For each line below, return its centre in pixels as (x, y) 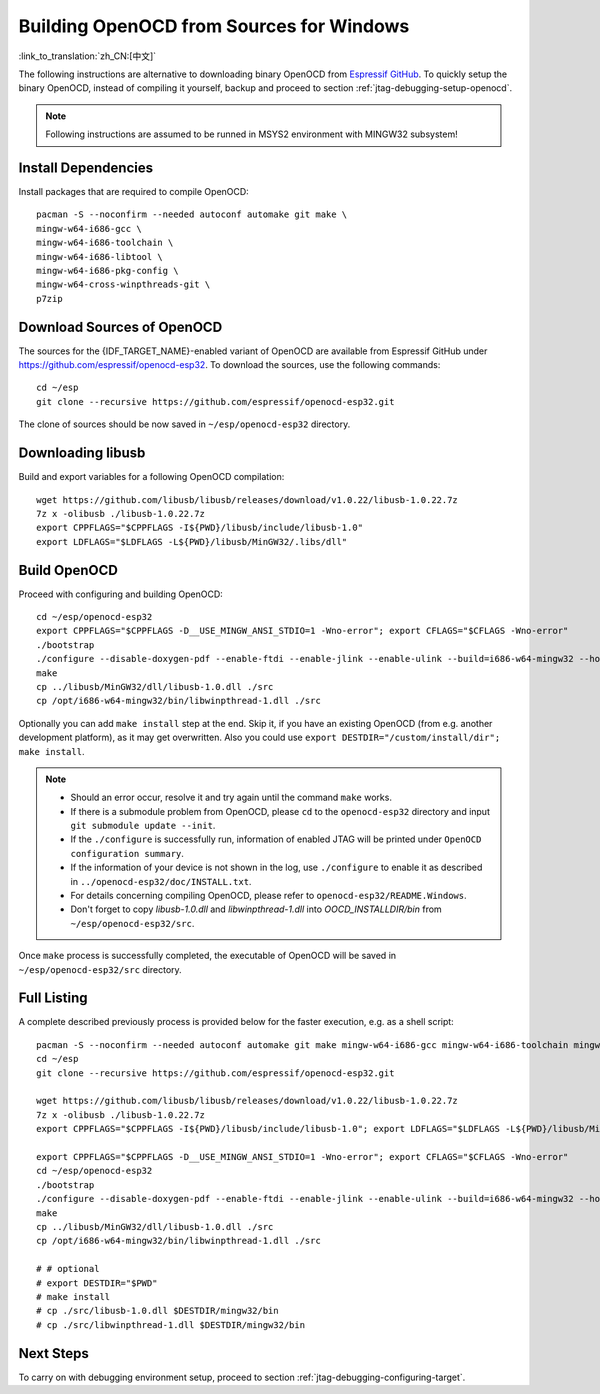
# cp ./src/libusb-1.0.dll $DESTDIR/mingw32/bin (157, 1311)
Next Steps (53, 1353)
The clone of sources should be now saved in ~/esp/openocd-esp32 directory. (184, 424)
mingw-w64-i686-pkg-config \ (107, 270)
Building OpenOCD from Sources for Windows (214, 26)
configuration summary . (127, 853)
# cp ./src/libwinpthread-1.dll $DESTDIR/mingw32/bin (170, 1324)
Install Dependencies (86, 167)
